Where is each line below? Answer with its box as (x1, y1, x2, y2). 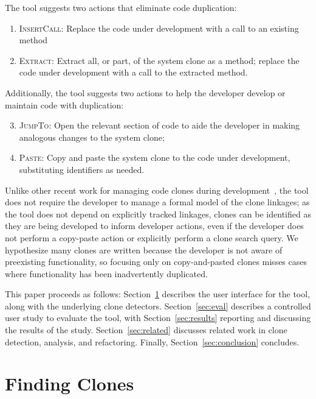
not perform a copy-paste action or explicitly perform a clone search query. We (5, 231, 298, 244)
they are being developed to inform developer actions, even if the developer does (5, 219, 304, 232)
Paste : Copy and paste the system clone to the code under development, (19, 151, 290, 164)
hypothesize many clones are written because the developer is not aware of (5, 243, 283, 256)
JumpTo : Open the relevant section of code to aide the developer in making (19, 119, 300, 132)
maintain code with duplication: (5, 98, 124, 111)
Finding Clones (5, 371, 134, 396)
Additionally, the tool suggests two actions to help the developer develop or (5, 86, 286, 99)
